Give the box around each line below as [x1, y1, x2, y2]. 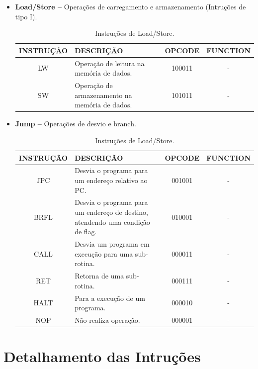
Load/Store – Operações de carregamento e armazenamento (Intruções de [15, 1, 246, 11]
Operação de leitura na [75, 58, 145, 68]
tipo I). [15, 11, 37, 21]
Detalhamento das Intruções [3, 346, 201, 367]
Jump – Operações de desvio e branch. [15, 118, 136, 129]
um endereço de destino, [75, 207, 149, 217]
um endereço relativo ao [75, 175, 148, 185]
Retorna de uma [75, 271, 124, 281]
